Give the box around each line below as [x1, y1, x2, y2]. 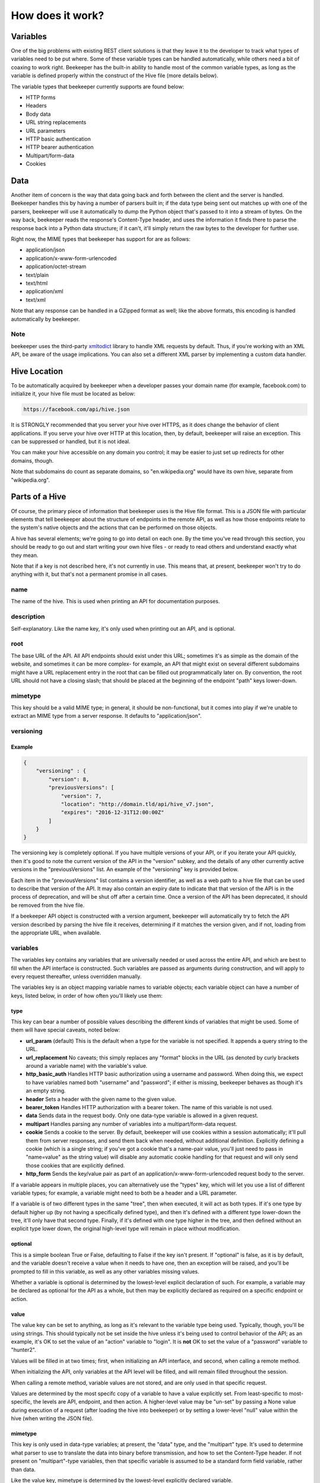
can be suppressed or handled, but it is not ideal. [11, 438, 130, 445]
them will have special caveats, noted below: [11, 1026, 121, 1033]
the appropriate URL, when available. [11, 929, 101, 936]
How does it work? [11, 9, 104, 22]
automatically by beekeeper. [11, 315, 80, 323]
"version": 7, [60, 793, 102, 799]
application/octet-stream [25, 263, 87, 270]
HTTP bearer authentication [25, 144, 94, 151]
